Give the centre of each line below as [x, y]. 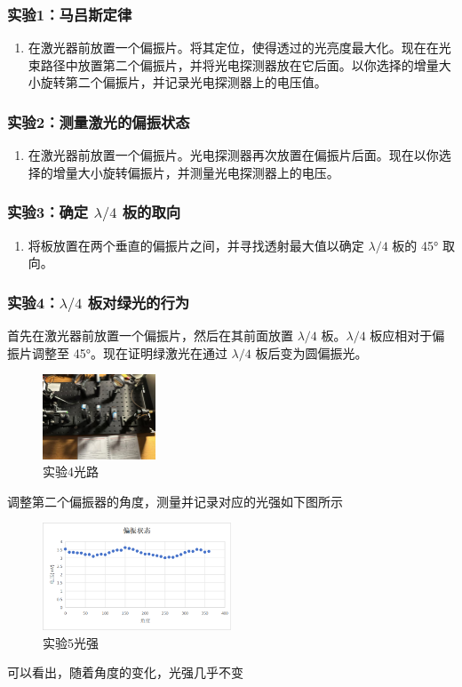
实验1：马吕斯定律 [70, 14]
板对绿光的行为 [139, 302]
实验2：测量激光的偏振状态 [99, 121]
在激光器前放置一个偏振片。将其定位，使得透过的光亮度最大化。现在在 [233, 48]
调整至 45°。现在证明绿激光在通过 [129, 352]
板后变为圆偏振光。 [311, 352]
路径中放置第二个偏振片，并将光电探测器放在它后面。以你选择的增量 [239, 64]
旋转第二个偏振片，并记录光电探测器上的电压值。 [183, 82]
